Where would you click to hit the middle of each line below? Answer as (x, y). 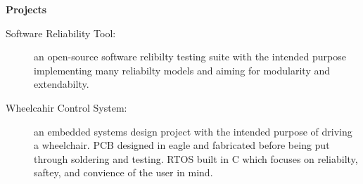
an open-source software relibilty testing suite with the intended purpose (190, 57)
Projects (26, 9)
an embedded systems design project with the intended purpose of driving (193, 131)
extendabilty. (62, 84)
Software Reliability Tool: (61, 33)
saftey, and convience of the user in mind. (123, 172)
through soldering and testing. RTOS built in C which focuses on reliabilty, (196, 158)
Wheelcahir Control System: (66, 107)
